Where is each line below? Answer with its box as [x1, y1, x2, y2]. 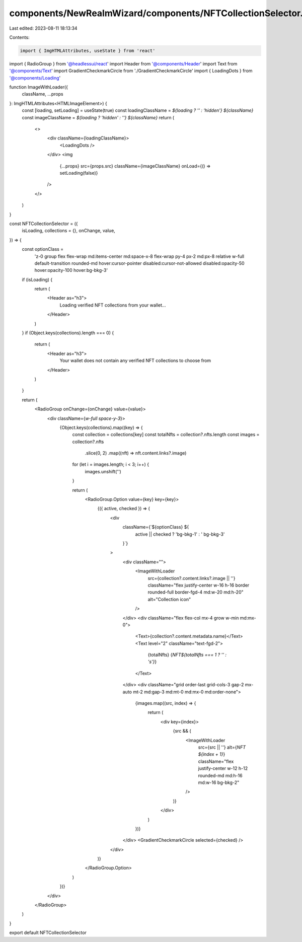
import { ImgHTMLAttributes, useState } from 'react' [20, 48, 156, 53]
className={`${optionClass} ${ [122, 524, 189, 530]
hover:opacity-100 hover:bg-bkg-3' [34, 267, 108, 273]
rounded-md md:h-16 [198, 772, 243, 778]
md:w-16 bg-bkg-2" [198, 779, 240, 785]
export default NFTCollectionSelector [9, 929, 87, 936]
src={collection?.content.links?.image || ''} [147, 575, 236, 581]
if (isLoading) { [22, 276, 53, 282]
